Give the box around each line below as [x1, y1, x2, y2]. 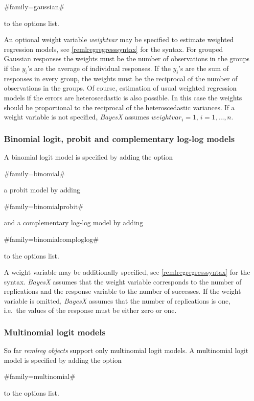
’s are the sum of [178, 63, 229, 73]
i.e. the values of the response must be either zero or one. [4, 305, 177, 315]
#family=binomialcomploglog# [4, 234, 99, 244]
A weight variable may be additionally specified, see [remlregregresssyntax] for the [4, 267, 250, 277]
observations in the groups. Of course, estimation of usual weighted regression [4, 83, 237, 93]
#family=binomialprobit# [4, 201, 84, 211]
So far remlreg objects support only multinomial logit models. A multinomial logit [4, 345, 249, 355]
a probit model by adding [4, 185, 81, 195]
